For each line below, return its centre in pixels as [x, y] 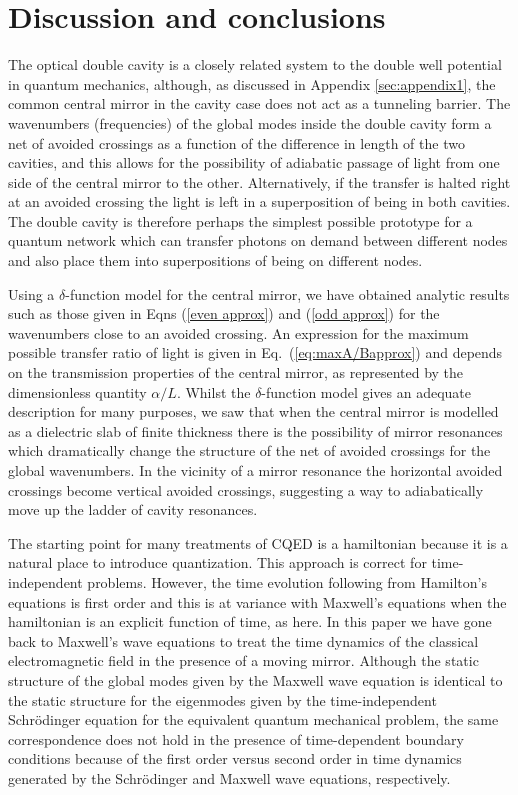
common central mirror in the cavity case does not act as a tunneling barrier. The [259, 103]
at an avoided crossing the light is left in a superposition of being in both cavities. [259, 201]
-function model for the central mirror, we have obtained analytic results [287, 293]
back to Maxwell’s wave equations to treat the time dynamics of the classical [243, 640]
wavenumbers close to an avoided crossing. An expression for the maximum [238, 332]
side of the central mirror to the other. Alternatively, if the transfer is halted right [259, 181]
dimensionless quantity [77, 391]
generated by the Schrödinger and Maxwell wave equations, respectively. [229, 777]
